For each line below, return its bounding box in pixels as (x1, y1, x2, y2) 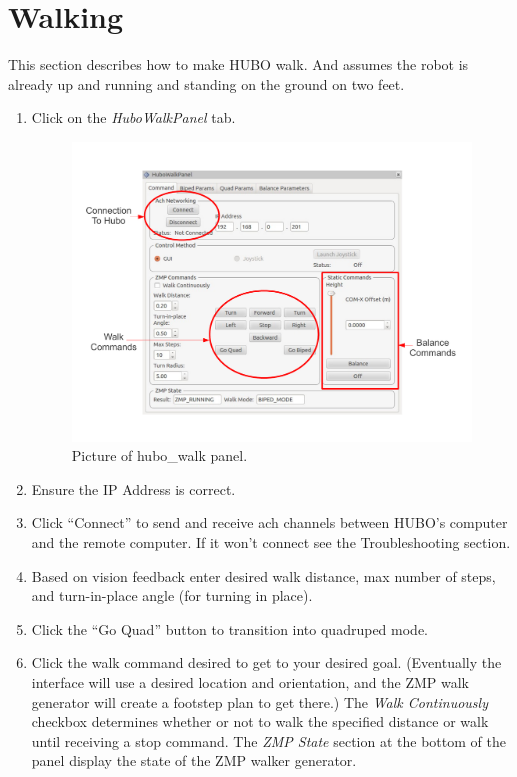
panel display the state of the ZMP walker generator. (31, 750, 357, 771)
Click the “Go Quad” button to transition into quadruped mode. (31, 618, 428, 639)
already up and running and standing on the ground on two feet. (8, 73, 405, 94)
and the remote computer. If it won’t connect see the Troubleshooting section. (31, 532, 511, 553)
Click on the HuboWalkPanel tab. (31, 107, 236, 128)
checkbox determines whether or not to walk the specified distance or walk (31, 711, 489, 732)
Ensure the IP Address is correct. (31, 478, 236, 499)
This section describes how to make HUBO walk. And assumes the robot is (8, 54, 469, 75)
